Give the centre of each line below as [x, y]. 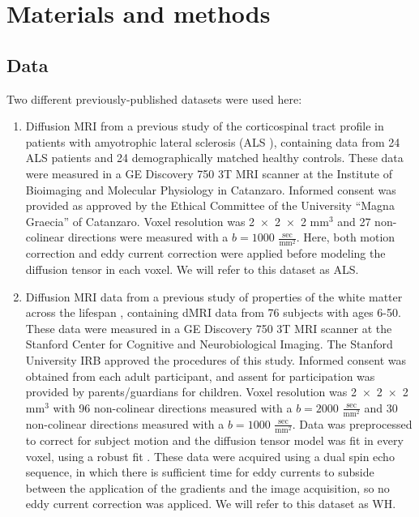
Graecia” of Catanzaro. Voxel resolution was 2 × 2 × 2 [166, 221]
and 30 [381, 407]
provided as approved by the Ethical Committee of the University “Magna [210, 205]
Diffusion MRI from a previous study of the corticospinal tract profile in [205, 126]
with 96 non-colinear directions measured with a [173, 407]
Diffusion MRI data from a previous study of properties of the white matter [214, 296]
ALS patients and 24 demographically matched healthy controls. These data [214, 158]
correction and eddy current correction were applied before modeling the [205, 253]
